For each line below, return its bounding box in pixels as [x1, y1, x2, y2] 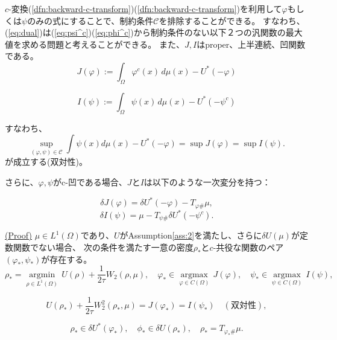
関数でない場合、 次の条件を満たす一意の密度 [13, 241, 194, 254]
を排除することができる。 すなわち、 [159, 14, 305, 27]
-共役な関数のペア [213, 241, 284, 254]
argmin [29, 270, 55, 279]
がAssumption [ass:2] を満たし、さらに [119, 229, 262, 242]
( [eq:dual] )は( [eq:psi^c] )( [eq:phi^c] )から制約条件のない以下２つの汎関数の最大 [5, 26, 303, 39]
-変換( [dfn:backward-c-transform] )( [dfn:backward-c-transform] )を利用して [8, 2, 282, 14]
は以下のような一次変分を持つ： [143, 175, 271, 188]
